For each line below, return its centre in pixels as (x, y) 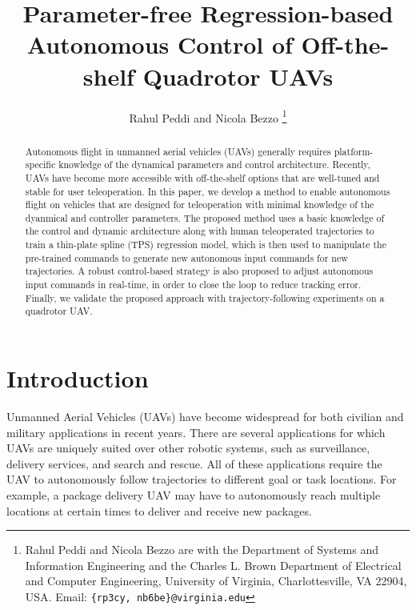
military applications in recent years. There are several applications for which (196, 432)
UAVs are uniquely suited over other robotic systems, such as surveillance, (188, 448)
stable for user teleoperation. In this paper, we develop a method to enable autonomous (208, 191)
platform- (354, 151)
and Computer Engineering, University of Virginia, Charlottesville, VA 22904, (216, 581)
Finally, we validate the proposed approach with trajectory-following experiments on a (205, 297)
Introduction (78, 378)
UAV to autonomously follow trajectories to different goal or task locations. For (202, 479)
